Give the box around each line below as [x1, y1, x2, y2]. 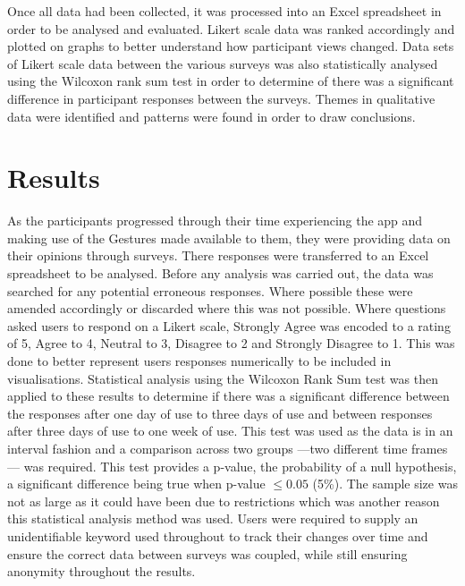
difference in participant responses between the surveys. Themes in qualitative [7, 89, 435, 107]
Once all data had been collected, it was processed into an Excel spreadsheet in [7, 2, 442, 20]
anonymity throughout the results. [7, 562, 196, 581]
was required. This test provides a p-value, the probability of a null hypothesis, [23, 456, 457, 475]
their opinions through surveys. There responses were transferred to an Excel [7, 246, 429, 265]
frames [411, 439, 448, 457]
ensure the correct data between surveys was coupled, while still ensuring [7, 544, 408, 563]
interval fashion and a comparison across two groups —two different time [7, 439, 408, 457]
